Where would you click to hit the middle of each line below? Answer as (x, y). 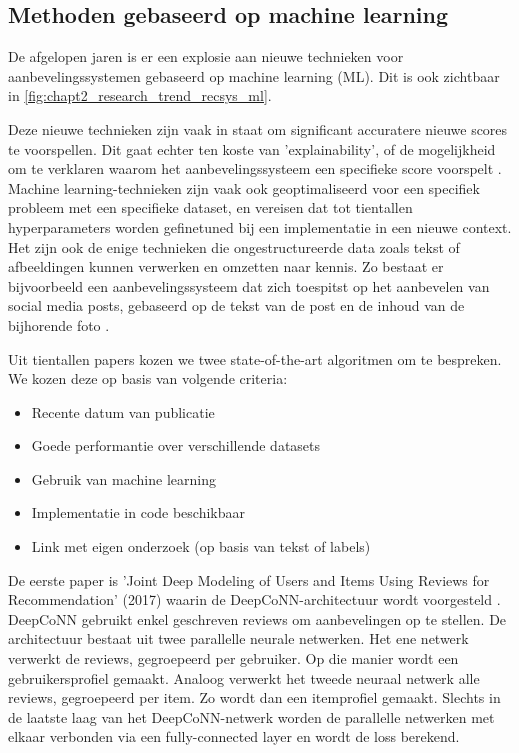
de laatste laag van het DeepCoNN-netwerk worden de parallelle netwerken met (251, 716)
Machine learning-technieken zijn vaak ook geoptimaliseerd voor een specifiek (244, 187)
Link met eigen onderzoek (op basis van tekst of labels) (201, 546)
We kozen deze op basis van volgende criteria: (148, 378)
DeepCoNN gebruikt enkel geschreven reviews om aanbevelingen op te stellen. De (257, 618)
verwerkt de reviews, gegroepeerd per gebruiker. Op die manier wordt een (233, 658)
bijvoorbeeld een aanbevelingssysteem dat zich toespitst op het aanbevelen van (249, 285)
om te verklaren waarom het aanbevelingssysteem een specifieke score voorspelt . (255, 168)
